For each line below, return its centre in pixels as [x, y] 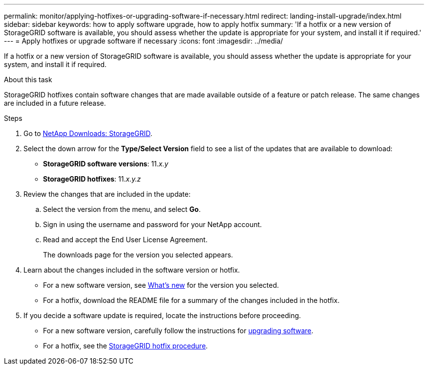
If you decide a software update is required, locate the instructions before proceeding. [162, 315]
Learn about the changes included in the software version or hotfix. [132, 270]
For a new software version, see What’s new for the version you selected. [161, 285]
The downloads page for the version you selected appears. [138, 255]
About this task [28, 80]
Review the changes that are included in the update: [107, 194]
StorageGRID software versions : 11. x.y [106, 164]
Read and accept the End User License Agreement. [125, 240]
